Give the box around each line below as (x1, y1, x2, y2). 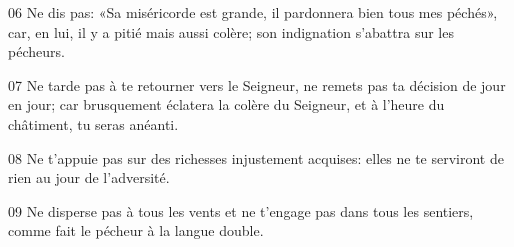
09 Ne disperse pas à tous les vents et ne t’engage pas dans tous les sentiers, (8, 200, 474, 221)
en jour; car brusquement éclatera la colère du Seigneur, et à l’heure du (8, 94, 445, 115)
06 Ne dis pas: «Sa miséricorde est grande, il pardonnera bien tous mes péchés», (8, 2, 498, 22)
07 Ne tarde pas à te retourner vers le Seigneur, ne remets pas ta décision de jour (8, 74, 506, 95)
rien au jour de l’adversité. (8, 167, 170, 188)
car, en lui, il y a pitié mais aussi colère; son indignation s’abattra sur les (8, 21, 454, 42)
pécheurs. (8, 41, 65, 62)
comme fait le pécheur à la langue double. (8, 220, 264, 241)
